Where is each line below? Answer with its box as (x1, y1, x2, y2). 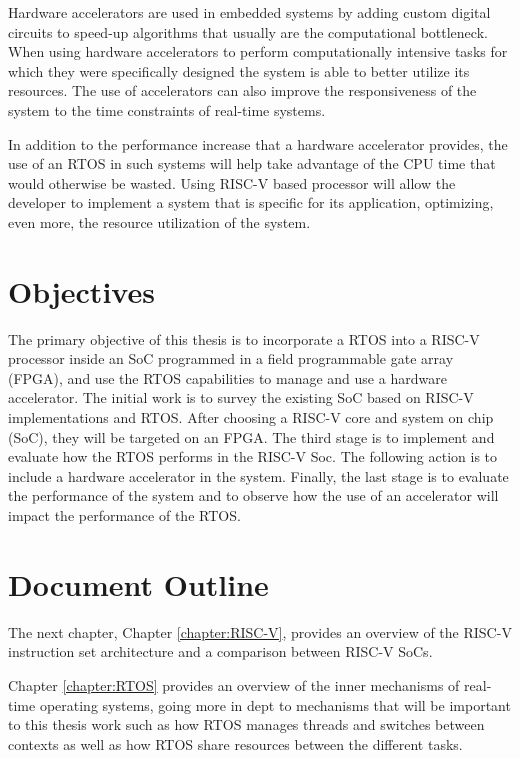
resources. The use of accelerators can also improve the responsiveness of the (8, 80, 477, 101)
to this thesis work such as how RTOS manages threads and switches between (8, 714, 485, 735)
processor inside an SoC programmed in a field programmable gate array (8, 348, 454, 369)
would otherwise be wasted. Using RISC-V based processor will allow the (8, 172, 456, 193)
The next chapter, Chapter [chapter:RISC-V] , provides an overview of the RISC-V (8, 621, 512, 642)
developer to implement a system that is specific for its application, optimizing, (8, 192, 494, 213)
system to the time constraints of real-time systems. (8, 99, 326, 120)
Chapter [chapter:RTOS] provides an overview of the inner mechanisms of (8, 674, 460, 695)
